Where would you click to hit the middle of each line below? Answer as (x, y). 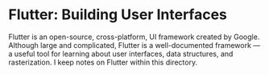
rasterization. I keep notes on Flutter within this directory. (103, 62)
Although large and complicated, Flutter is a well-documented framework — (134, 45)
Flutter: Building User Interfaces (118, 15)
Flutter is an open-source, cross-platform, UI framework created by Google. (134, 37)
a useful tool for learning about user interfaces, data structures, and (121, 53)
